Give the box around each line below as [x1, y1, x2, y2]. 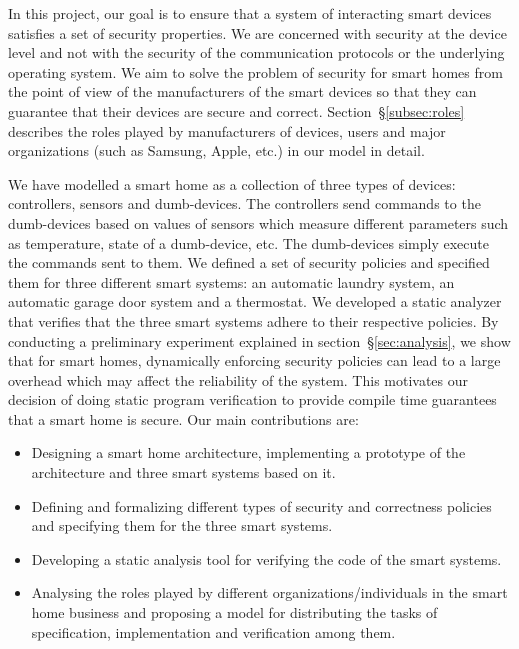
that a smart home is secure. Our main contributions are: [8, 408, 359, 429]
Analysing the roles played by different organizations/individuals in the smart [31, 582, 508, 603]
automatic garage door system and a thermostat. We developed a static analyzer [8, 291, 502, 312]
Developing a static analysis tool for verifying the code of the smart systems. [31, 548, 502, 569]
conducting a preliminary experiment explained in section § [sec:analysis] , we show [8, 330, 511, 351]
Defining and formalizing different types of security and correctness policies [31, 495, 492, 516]
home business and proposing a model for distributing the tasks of [31, 602, 438, 623]
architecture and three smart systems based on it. [31, 462, 336, 483]
